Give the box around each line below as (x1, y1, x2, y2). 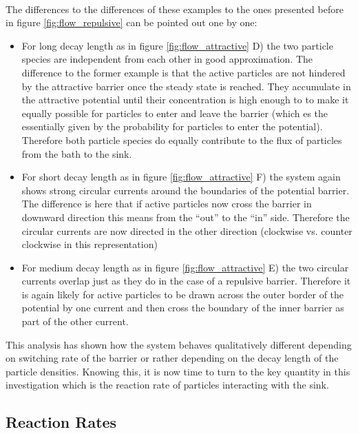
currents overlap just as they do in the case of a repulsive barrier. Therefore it (21, 273, 351, 288)
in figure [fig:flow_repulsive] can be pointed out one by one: (6, 15, 257, 30)
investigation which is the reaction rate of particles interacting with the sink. (6, 378, 329, 392)
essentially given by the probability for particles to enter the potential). (21, 119, 323, 134)
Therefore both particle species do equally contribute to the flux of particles (21, 132, 342, 147)
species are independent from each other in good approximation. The (21, 52, 313, 66)
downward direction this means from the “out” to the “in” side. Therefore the (21, 209, 350, 224)
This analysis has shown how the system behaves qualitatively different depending (6, 337, 352, 351)
